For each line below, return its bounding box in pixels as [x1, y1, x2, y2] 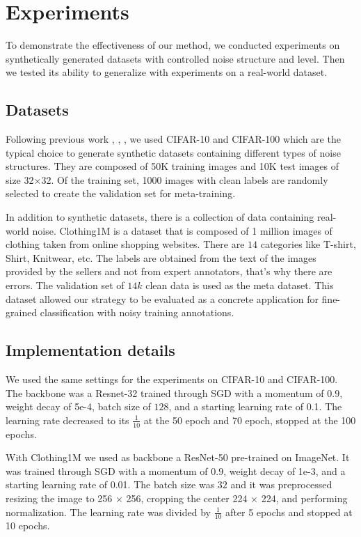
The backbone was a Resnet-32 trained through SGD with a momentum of [6, 385, 324, 400]
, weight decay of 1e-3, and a [223, 463, 346, 478]
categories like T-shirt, [260, 237, 356, 251]
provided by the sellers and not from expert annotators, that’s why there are [6, 264, 332, 279]
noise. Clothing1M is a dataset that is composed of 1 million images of [32, 223, 332, 238]
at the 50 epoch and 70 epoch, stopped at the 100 [143, 412, 356, 427]
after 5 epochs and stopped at [225, 504, 353, 519]
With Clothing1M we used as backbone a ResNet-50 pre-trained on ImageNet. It [6, 450, 350, 465]
